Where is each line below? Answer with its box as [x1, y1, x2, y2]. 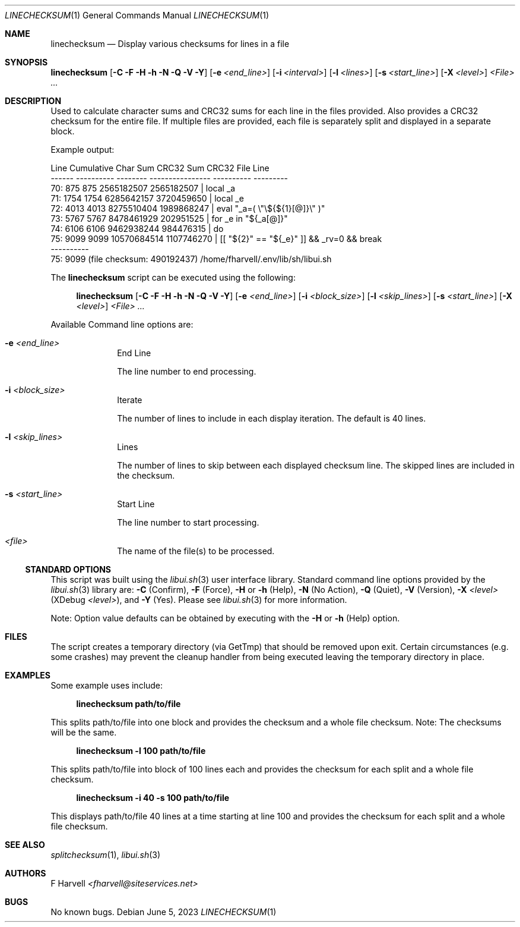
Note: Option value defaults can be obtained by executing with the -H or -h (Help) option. [50, 613, 400, 623]
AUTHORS [5, 868, 46, 878]
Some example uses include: [50, 680, 163, 690]
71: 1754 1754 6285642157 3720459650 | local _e [50, 193, 244, 203]
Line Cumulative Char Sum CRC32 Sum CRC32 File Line [50, 163, 269, 173]
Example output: [50, 144, 115, 155]
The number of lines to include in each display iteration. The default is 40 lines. [117, 413, 426, 423]
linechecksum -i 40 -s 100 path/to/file [76, 793, 230, 803]
